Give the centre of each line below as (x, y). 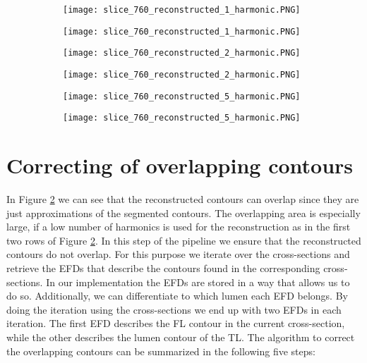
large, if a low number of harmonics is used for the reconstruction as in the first (179, 227)
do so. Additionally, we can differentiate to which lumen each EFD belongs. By (177, 296)
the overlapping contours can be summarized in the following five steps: (161, 351)
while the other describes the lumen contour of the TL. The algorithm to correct (181, 337)
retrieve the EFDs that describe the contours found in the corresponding (163, 268)
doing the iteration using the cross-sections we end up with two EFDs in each (174, 309)
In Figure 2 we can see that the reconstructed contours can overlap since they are (183, 199)
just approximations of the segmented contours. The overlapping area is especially (183, 213)
